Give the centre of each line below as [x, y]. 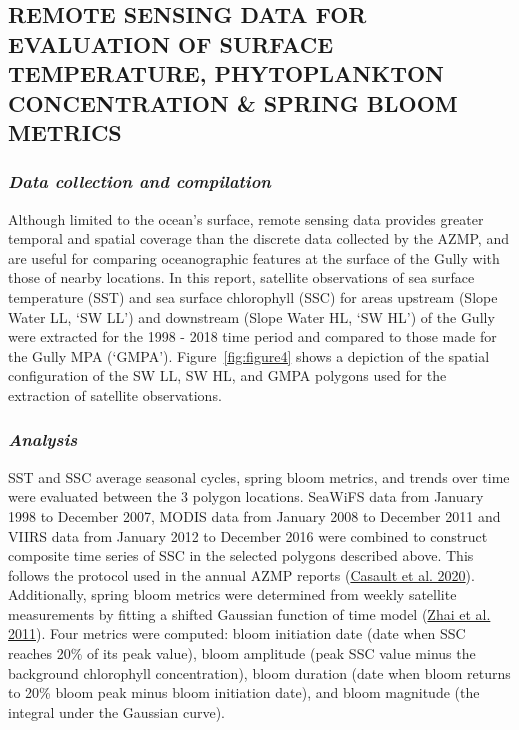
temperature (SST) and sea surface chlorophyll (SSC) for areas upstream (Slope [253, 296]
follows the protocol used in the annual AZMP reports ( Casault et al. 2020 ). [241, 574]
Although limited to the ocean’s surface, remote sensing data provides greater [246, 218]
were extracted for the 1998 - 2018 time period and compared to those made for [252, 336]
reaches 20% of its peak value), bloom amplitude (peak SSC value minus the [242, 653]
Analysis [43, 439]
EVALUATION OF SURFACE [171, 43]
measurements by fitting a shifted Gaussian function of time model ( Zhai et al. [249, 613]
